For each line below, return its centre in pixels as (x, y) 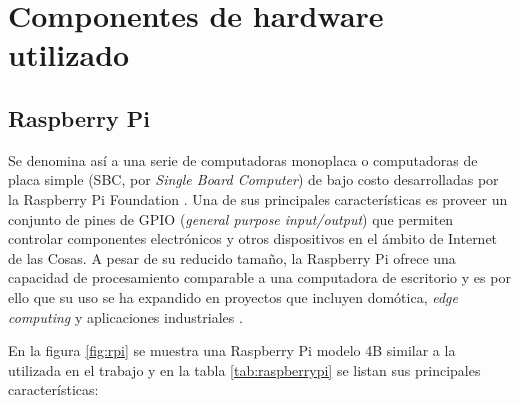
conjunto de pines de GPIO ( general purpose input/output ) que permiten (231, 218)
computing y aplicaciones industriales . (125, 316)
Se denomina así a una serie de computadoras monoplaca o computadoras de (243, 159)
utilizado (69, 54)
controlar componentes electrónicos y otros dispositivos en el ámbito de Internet (253, 238)
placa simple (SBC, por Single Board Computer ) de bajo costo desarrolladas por (253, 179)
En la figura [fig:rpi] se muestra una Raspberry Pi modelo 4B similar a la (232, 350)
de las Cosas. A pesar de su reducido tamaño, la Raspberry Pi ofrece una (232, 257)
